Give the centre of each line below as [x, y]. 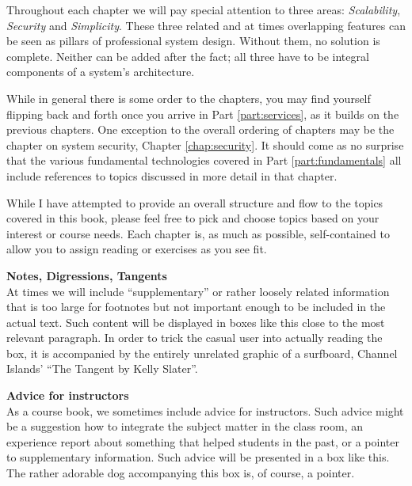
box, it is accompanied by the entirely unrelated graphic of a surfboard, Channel [202, 353]
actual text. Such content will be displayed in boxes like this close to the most [196, 322]
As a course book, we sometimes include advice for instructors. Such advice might [205, 410]
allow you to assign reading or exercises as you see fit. [137, 249]
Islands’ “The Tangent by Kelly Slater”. [102, 368]
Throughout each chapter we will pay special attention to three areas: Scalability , [204, 9]
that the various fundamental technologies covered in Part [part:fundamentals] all [204, 160]
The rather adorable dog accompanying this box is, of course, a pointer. [181, 473]
